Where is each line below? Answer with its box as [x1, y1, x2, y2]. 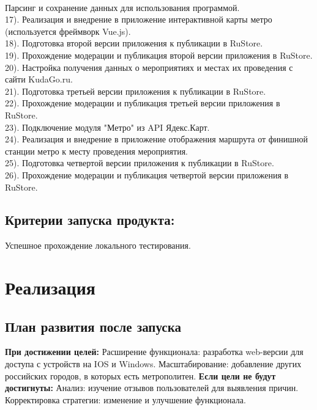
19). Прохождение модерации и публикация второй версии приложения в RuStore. [5, 48, 313, 61]
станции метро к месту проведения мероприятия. [5, 144, 188, 157]
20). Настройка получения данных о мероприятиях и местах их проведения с [5, 60, 293, 73]
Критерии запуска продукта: [5, 210, 175, 229]
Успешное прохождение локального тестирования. [5, 239, 191, 252]
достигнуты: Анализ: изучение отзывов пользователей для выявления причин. [5, 381, 299, 394]
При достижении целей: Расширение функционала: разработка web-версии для [5, 345, 304, 358]
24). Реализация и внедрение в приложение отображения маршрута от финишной [5, 133, 308, 145]
